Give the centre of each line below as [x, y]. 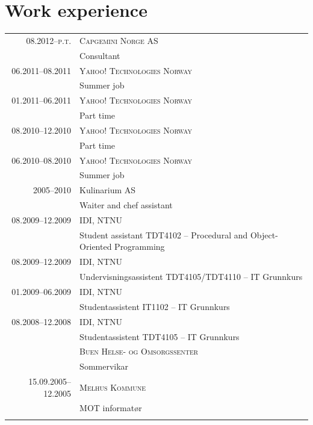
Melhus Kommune [113, 387]
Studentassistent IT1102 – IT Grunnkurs [155, 306]
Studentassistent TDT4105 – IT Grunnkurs [160, 336]
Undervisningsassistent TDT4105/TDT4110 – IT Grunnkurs [191, 277]
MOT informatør [111, 408]
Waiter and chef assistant [126, 205]
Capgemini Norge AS [119, 40]
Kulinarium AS [108, 190]
